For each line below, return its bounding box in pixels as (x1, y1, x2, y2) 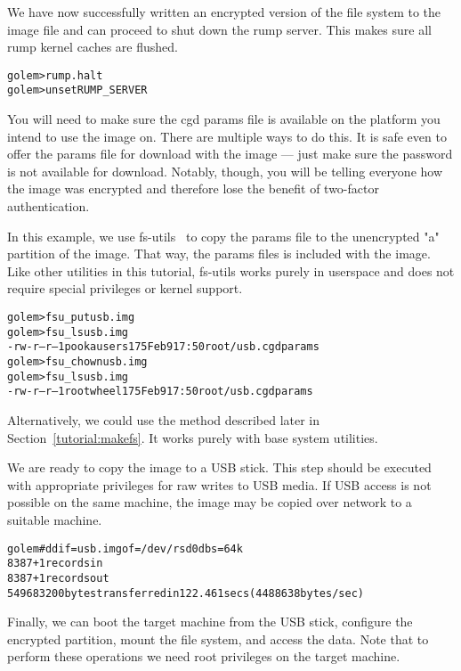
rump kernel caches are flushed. (7, 37, 178, 56)
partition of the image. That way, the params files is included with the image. (7, 244, 431, 263)
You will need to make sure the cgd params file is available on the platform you (7, 110, 441, 128)
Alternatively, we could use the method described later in (7, 410, 320, 429)
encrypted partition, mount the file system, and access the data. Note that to (7, 629, 429, 648)
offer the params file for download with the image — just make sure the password (7, 144, 453, 163)
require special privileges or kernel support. (7, 279, 243, 298)
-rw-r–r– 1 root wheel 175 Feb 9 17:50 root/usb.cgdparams (7, 385, 313, 398)
